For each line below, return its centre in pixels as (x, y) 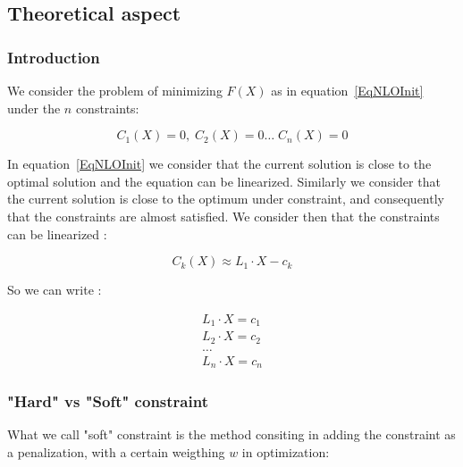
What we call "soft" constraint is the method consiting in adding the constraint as (231, 434)
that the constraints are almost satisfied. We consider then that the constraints (223, 216)
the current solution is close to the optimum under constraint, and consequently (226, 199)
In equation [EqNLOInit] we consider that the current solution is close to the (219, 164)
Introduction (54, 57)
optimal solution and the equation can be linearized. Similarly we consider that (224, 181)
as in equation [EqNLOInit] (347, 90)
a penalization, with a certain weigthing (116, 452)
